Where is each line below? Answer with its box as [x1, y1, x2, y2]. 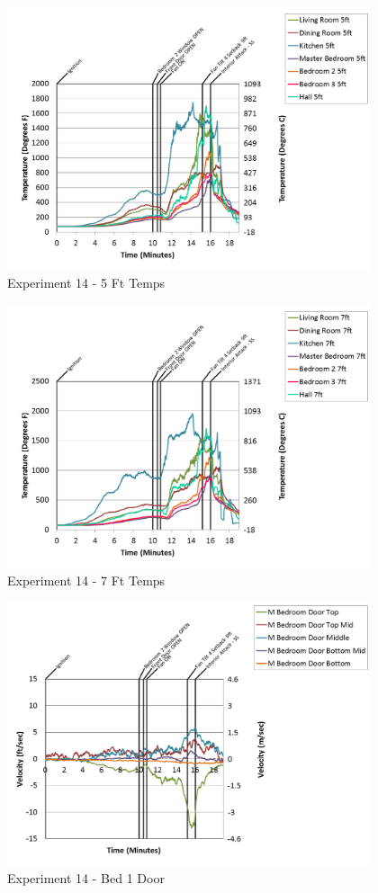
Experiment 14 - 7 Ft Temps [7, 571, 166, 590]
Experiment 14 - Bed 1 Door [7, 869, 165, 888]
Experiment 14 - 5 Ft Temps [7, 273, 166, 292]
